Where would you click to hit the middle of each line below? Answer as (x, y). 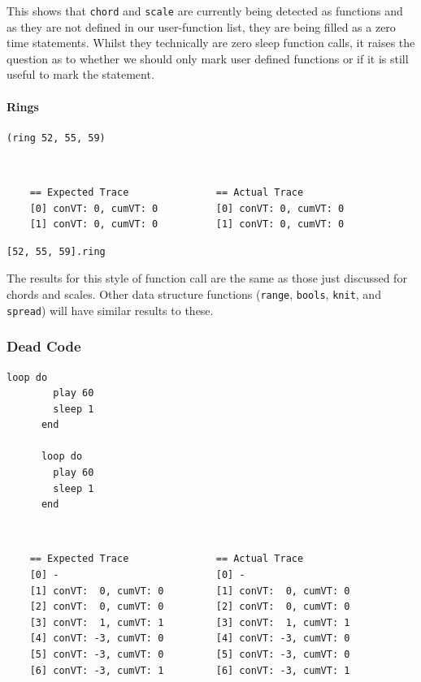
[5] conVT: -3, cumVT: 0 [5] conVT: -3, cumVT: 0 (190, 655)
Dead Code (44, 346)
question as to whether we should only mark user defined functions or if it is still (208, 58)
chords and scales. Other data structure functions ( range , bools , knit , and (194, 294)
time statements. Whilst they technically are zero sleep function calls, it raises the (211, 43)
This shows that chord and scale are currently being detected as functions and (205, 11)
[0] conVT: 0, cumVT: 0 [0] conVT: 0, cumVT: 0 (187, 208)
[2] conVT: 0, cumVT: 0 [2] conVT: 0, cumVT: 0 (190, 607)
